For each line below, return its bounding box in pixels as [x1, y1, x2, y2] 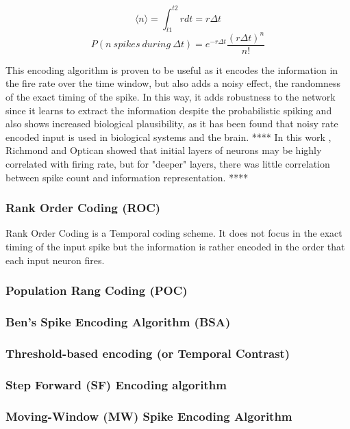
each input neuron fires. [5, 252, 105, 267]
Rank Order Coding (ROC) [5, 199, 161, 216]
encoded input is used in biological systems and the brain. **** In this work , [5, 129, 332, 144]
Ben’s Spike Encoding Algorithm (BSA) [5, 313, 231, 330]
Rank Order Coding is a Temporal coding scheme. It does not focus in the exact [5, 226, 342, 240]
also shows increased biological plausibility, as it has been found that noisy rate [5, 116, 338, 131]
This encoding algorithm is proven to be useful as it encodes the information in [5, 62, 338, 77]
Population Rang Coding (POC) [5, 282, 188, 299]
